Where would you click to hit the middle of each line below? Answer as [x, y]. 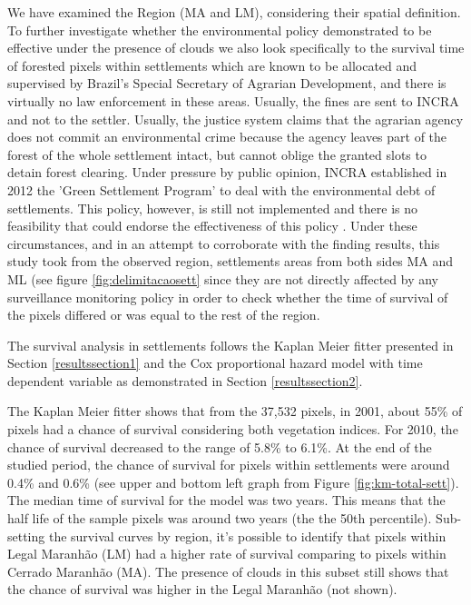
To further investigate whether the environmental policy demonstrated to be [220, 30]
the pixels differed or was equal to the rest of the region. [164, 315]
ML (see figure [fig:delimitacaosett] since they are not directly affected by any [223, 278]
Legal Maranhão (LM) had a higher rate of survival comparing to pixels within [227, 554]
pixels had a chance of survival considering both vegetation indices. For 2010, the [233, 429]
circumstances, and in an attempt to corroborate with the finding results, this [224, 243]
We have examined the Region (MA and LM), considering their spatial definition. [234, 12]
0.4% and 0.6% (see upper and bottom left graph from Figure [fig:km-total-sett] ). [233, 482]
